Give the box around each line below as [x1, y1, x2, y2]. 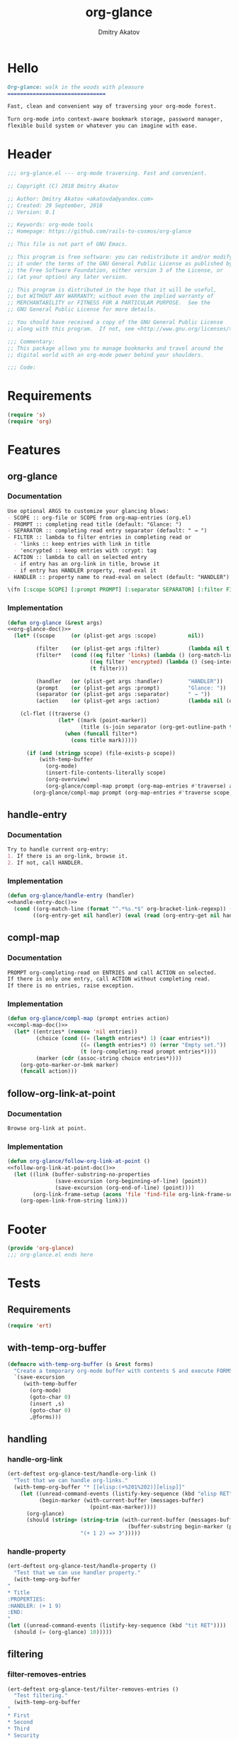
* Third [7, 1725, 30, 1732]
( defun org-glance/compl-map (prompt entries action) [7, 1015, 170, 1022]
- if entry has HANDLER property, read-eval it [13, 567, 157, 574]
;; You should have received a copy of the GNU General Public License [7, 319, 223, 326]
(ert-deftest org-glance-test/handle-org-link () [7, 1470, 157, 1478]
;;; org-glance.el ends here [7, 1252, 93, 1259]
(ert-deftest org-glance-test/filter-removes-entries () [7, 1686, 179, 1693]
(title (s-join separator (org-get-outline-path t [80, 723, 233, 731]
